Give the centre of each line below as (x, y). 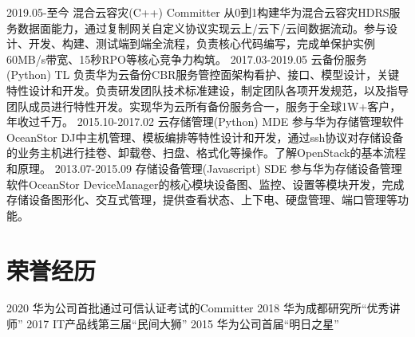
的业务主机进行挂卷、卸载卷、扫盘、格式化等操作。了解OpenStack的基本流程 (206, 153)
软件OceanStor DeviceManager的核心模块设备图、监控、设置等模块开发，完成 (206, 184)
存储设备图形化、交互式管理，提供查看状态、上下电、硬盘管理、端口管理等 (202, 200)
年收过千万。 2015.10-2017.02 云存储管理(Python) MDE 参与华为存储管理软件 (206, 121)
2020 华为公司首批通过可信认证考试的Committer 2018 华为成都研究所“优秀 (198, 308)
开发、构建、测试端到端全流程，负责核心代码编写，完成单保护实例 (202, 43)
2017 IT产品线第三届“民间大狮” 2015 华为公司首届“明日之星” (183, 324)
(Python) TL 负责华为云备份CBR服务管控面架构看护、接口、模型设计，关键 (203, 74)
